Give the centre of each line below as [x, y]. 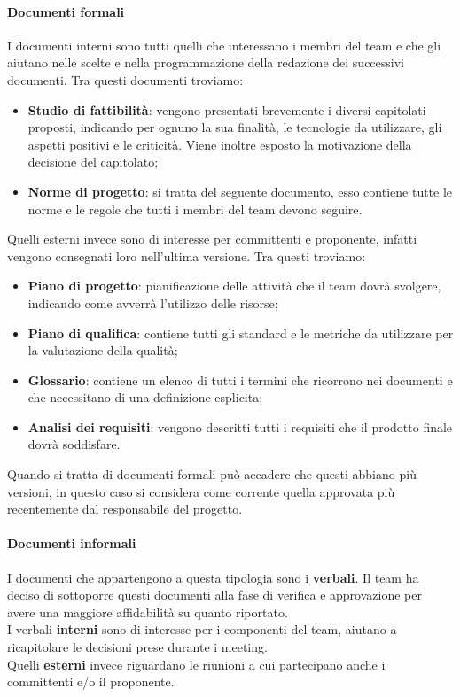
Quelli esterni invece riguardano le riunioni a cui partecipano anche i [196, 664]
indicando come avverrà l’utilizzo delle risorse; [153, 302]
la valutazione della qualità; [103, 350]
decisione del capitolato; [93, 162]
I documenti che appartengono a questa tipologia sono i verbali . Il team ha [213, 577]
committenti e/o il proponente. [91, 682]
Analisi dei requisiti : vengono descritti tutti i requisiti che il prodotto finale [240, 426]
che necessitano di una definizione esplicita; [145, 397]
